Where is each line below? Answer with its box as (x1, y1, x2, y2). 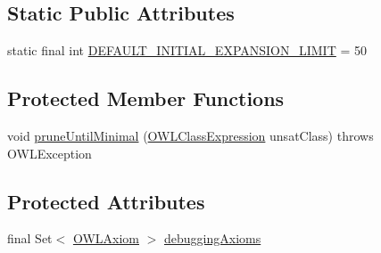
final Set (7, 229, 53, 248)
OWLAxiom (72, 229, 139, 248)
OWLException (7, 143, 92, 162)
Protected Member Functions (7, 85, 285, 112)
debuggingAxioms (164, 229, 261, 248)
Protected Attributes (7, 187, 205, 215)
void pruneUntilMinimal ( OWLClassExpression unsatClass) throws (7, 126, 374, 144)
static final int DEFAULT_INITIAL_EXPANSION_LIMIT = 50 (7, 41, 368, 60)
